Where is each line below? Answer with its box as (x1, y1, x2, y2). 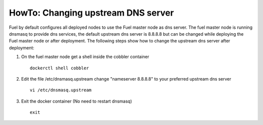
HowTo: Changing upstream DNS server (9, 7, 174, 18)
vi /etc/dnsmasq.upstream (30, 87, 92, 93)
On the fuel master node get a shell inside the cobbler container (21, 54, 150, 60)
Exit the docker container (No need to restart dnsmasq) (21, 98, 132, 104)
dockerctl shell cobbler (30, 65, 89, 71)
